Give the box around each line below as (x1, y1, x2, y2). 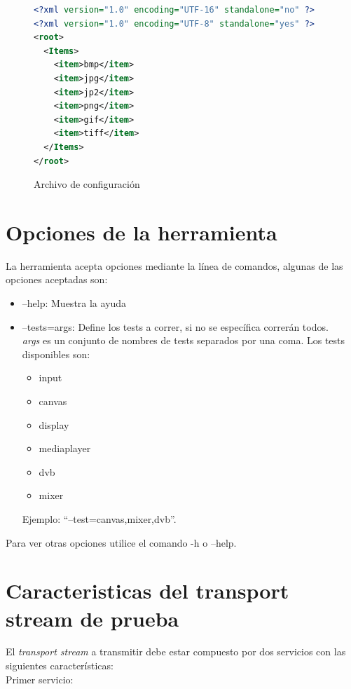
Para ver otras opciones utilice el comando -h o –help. (6, 535, 237, 550)
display (39, 417, 69, 432)
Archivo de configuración (34, 177, 140, 191)
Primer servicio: (6, 671, 74, 686)
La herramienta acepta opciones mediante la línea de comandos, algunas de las (6, 258, 343, 273)
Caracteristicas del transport (6, 576, 289, 605)
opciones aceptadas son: (6, 272, 108, 287)
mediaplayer (39, 441, 91, 456)
